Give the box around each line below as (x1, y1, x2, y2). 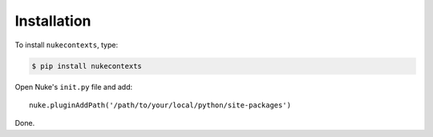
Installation (14, 12, 91, 30)
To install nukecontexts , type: (14, 40, 119, 50)
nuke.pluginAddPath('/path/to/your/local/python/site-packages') (29, 100, 292, 110)
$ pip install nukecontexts (31, 61, 142, 71)
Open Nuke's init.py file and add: (14, 82, 133, 91)
